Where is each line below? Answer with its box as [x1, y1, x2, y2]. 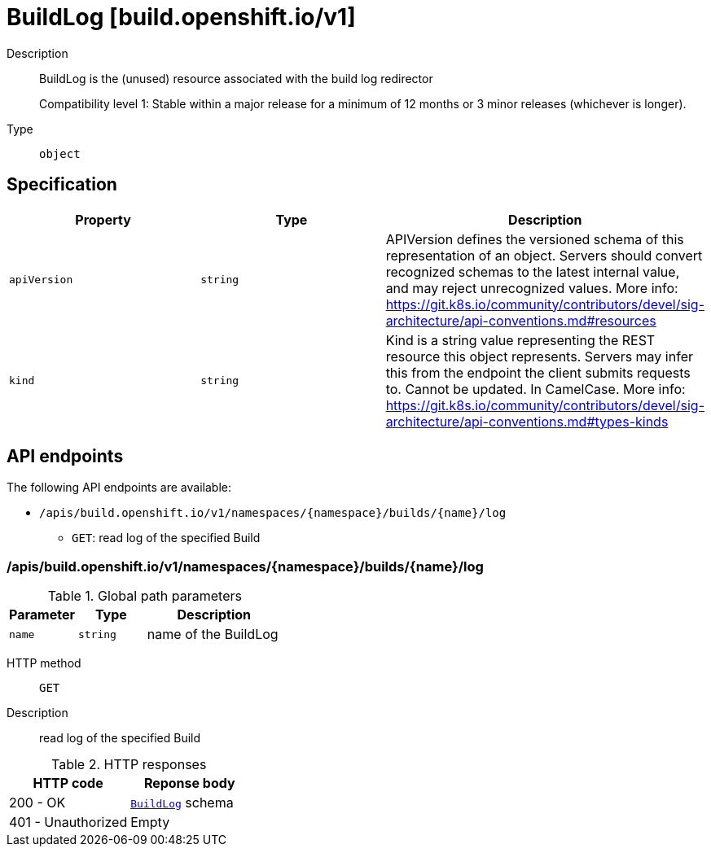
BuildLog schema [130, 794, 234, 811]
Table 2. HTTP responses [50, 756, 207, 773]
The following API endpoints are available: [7, 480, 231, 495]
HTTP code [33, 775, 103, 792]
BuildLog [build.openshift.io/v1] [7, 3, 356, 31]
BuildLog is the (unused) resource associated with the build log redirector [39, 71, 433, 85]
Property [75, 211, 131, 228]
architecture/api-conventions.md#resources [385, 312, 656, 329]
